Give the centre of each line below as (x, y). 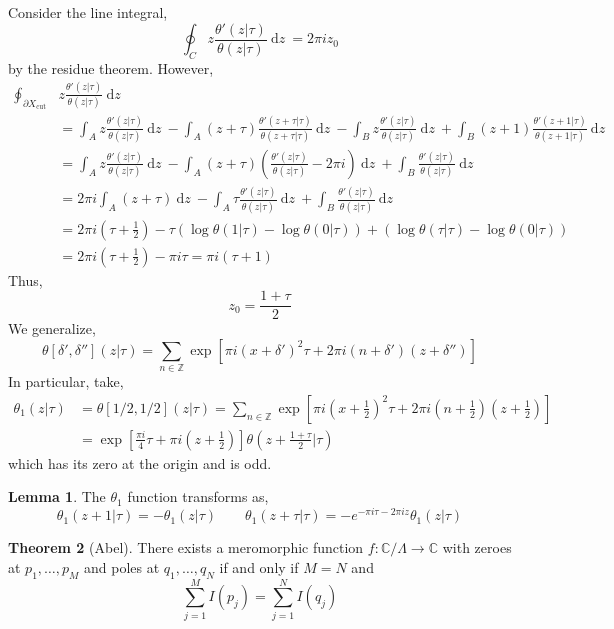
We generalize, (52, 328)
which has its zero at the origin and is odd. (140, 462)
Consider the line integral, (88, 12)
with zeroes (477, 547)
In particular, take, (66, 381)
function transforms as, (198, 496)
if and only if (259, 566)
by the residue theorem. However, (111, 67)
